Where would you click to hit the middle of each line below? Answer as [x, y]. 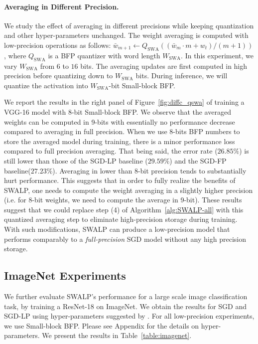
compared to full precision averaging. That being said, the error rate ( [111, 151]
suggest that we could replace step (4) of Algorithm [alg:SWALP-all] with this [124, 209]
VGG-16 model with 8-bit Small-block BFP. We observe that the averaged [118, 111]
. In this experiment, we [217, 55]
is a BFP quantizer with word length [104, 55]
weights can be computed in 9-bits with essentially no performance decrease [120, 121]
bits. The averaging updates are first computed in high [164, 66]
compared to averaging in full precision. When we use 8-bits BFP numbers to [122, 131]
